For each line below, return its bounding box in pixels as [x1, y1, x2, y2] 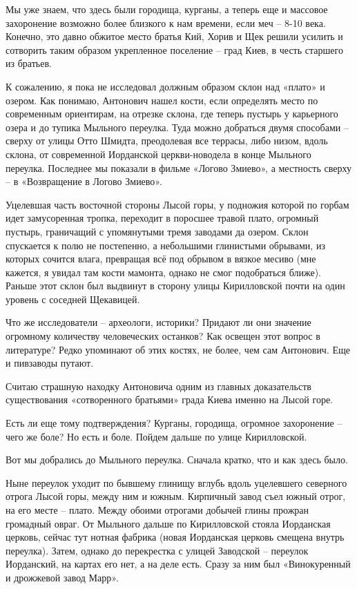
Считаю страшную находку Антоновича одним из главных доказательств [6, 378, 311, 393]
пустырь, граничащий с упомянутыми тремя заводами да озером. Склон [6, 224, 309, 238]
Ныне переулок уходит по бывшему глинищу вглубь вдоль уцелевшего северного [6, 475, 347, 490]
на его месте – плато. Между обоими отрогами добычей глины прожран [6, 503, 309, 516]
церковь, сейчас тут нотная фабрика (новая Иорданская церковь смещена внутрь [6, 530, 345, 544]
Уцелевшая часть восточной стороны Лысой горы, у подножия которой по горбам [6, 197, 349, 211]
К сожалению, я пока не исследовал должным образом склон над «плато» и [6, 79, 325, 93]
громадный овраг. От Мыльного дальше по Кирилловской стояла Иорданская [6, 516, 331, 530]
